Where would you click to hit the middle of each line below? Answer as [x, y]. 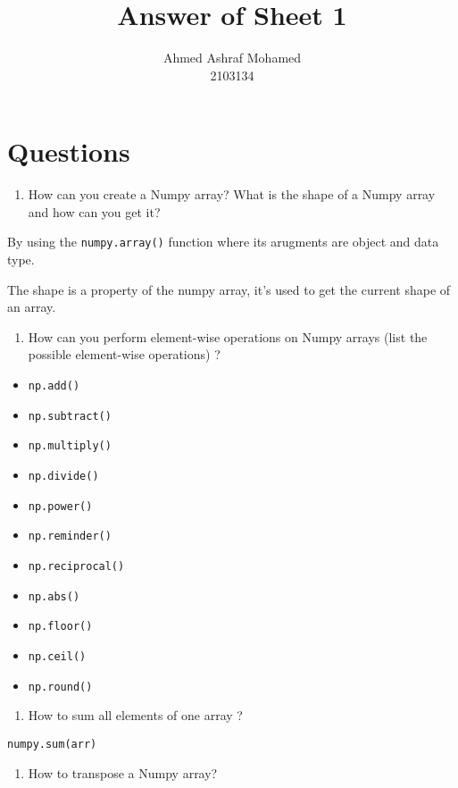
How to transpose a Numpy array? [123, 772]
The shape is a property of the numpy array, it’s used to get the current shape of [229, 289]
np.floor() [60, 627]
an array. [32, 307]
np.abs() [54, 596]
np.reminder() [70, 537]
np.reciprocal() [76, 566]
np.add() [54, 386]
